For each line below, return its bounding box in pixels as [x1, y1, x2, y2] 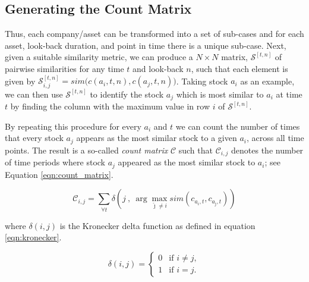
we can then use [5, 87, 63, 100]
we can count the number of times [175, 120, 300, 132]
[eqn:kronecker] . [5, 231, 62, 243]
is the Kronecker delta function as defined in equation [59, 219, 256, 231]
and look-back [133, 62, 184, 74]
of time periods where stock [5, 156, 105, 168]
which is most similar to [176, 87, 264, 100]
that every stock [5, 131, 64, 144]
